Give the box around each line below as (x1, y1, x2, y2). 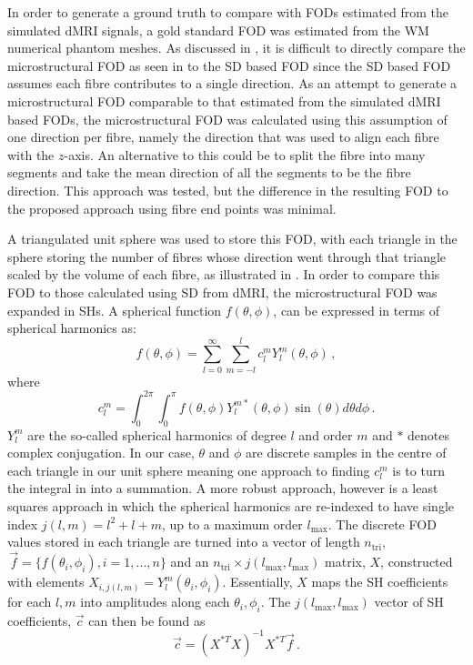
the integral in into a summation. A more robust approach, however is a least (7, 479, 438, 498)
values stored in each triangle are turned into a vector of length (7, 532, 360, 551)
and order (298, 425, 353, 444)
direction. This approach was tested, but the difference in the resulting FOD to (7, 180, 448, 199)
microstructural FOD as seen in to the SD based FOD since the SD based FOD (7, 55, 451, 75)
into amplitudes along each (80, 592, 230, 611)
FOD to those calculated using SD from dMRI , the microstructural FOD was (7, 282, 438, 301)
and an (170, 552, 209, 571)
